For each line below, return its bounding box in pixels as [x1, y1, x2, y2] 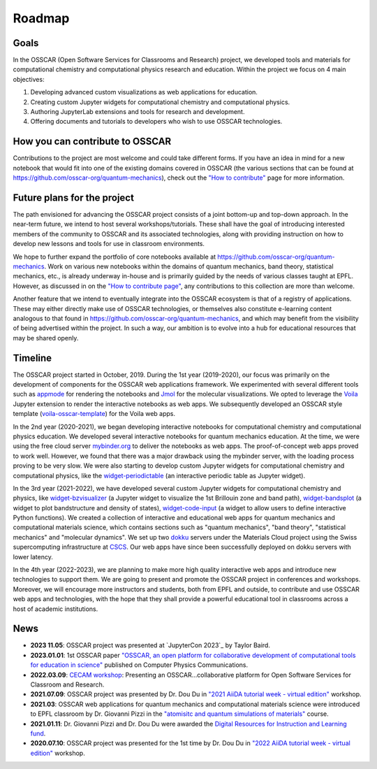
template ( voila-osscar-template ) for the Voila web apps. [13, 410, 176, 418]
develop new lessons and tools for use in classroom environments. [13, 240, 205, 248]
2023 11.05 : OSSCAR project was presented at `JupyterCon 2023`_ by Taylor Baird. [30, 641, 270, 649]
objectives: [13, 75, 45, 83]
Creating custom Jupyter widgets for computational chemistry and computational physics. [30, 98, 290, 106]
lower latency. [13, 552, 54, 561]
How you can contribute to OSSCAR [13, 136, 172, 148]
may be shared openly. [13, 333, 79, 342]
